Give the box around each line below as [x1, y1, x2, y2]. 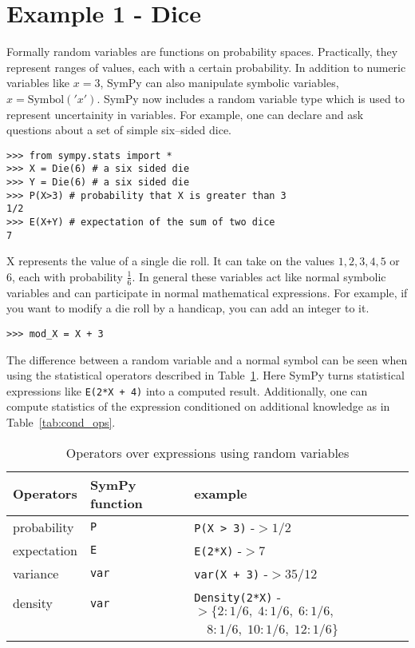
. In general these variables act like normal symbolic [132, 268, 386, 284]
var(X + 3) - [194, 563, 268, 582]
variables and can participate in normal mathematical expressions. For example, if [6, 284, 408, 300]
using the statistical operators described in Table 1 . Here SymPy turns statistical [6, 367, 405, 384]
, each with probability [12, 268, 123, 284]
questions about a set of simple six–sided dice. [6, 121, 232, 138]
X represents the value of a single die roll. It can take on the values [6, 252, 335, 269]
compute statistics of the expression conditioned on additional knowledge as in [6, 398, 390, 415]
